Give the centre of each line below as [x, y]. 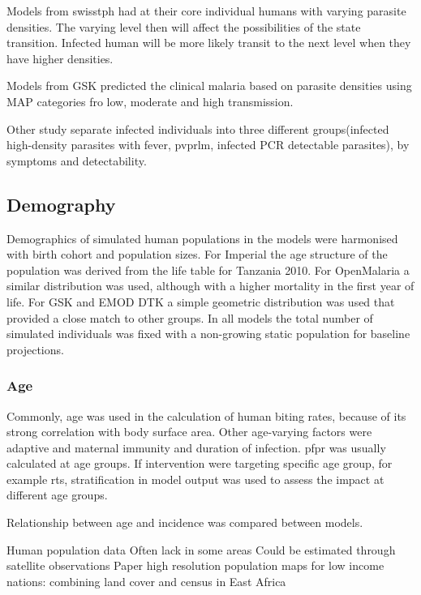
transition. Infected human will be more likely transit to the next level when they [209, 43]
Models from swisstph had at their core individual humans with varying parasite [206, 11]
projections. [35, 349]
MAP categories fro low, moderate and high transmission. [150, 101]
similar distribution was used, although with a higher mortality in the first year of [210, 286]
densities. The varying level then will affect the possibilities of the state [184, 26]
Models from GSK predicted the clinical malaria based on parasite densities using [209, 86]
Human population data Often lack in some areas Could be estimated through [201, 549]
